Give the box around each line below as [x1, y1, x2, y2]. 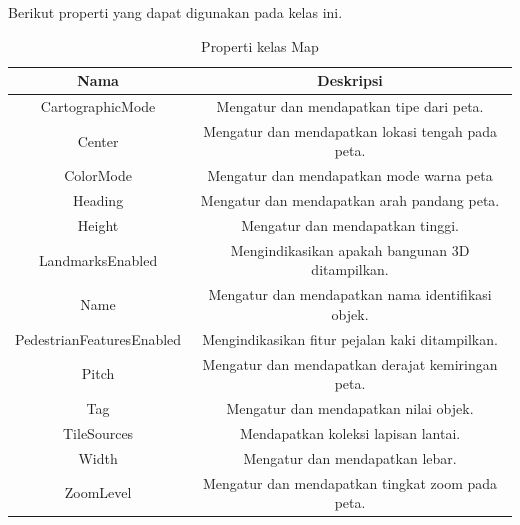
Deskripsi [317, 70, 383, 91]
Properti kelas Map [201, 35, 319, 56]
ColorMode [64, 165, 132, 186]
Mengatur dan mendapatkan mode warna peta [207, 165, 493, 186]
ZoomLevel [64, 482, 132, 503]
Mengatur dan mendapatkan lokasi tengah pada [203, 120, 497, 141]
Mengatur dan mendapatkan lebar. [243, 447, 457, 468]
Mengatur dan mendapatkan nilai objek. [226, 398, 474, 418]
